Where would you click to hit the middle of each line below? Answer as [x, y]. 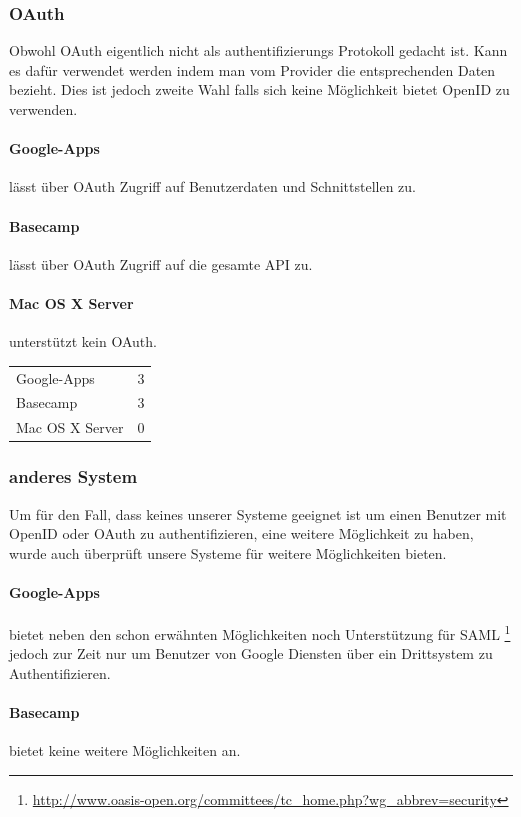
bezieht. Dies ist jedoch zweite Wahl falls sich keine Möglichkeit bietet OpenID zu [259, 89]
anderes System [73, 476]
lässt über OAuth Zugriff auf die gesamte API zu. [161, 263]
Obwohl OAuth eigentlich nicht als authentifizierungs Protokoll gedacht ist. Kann [258, 50]
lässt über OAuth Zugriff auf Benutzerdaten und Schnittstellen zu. [212, 186]
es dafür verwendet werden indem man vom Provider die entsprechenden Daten [252, 69]
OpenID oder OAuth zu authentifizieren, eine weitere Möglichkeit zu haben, [241, 533]
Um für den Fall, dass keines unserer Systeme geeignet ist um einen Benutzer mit [258, 513]
